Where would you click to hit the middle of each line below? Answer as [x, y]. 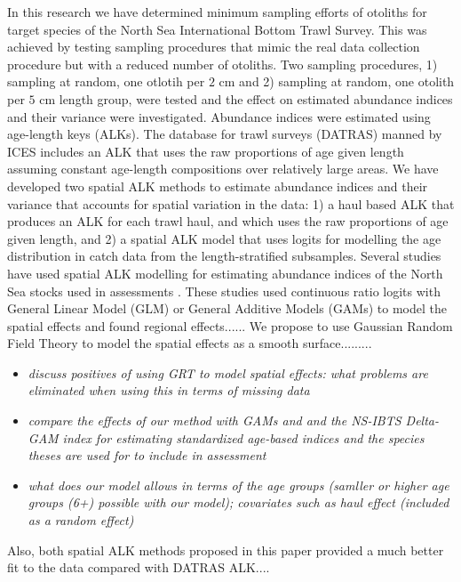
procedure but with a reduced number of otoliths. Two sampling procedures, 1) [223, 64]
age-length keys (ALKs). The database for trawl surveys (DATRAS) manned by [225, 134]
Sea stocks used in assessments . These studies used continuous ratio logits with [224, 291]
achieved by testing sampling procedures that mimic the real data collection [214, 47]
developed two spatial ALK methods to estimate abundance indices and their [218, 186]
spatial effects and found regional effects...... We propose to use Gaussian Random [230, 325]
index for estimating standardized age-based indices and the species [243, 437]
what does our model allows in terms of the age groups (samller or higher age [238, 485]
